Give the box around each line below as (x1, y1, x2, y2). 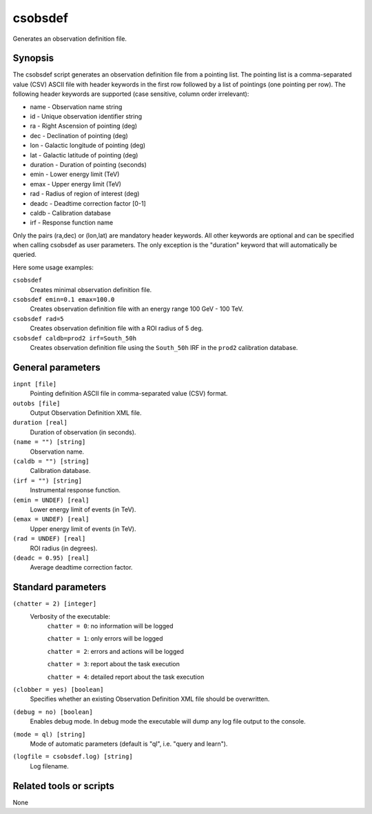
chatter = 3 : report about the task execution (47, 660, 180, 668)
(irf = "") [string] (12, 476, 83, 485)
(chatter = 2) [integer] (12, 600, 96, 608)
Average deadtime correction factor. (30, 563, 133, 572)
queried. (12, 251, 37, 259)
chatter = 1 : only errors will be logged (47, 634, 163, 643)
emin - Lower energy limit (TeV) (30, 170, 120, 179)
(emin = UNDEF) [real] (12, 496, 90, 504)
